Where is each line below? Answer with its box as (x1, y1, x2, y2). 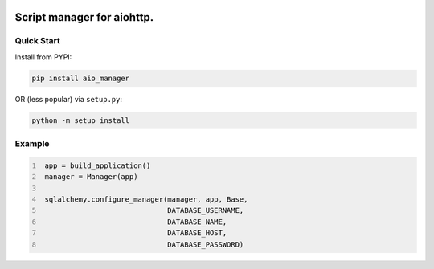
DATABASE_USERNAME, (167, 206, 244, 215)
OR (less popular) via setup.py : (14, 94, 122, 104)
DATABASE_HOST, (167, 229, 227, 238)
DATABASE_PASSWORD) (167, 239, 244, 249)
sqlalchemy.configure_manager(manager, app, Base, (44, 195, 248, 204)
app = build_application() (44, 161, 151, 170)
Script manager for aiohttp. (14, 10, 154, 24)
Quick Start (14, 35, 60, 47)
